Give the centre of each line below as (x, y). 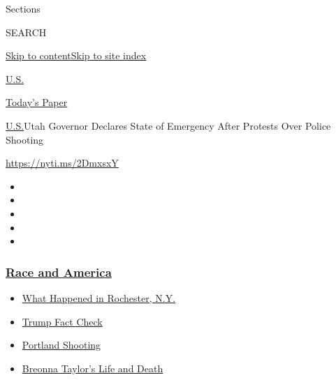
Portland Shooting (61, 345)
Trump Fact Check (62, 321)
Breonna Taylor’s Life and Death (93, 368)
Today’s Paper (37, 102)
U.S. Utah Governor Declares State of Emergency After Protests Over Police (168, 125)
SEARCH (26, 32)
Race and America (59, 272)
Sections (23, 8)
